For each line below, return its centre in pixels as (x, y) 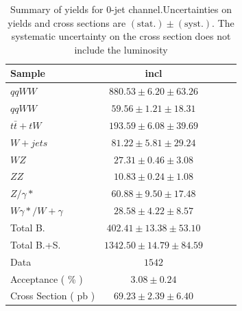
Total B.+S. (36, 244)
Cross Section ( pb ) (53, 296)
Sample (28, 73)
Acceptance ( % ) (47, 278)
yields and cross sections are (67, 22)
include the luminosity (121, 49)
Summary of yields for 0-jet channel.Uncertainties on (121, 9)
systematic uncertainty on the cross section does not (121, 36)
